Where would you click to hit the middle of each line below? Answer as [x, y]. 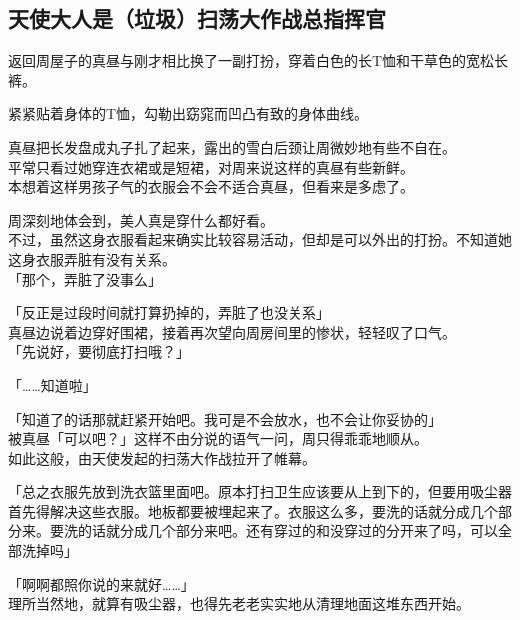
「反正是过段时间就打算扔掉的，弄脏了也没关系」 [169, 312]
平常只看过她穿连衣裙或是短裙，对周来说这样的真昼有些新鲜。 [211, 166]
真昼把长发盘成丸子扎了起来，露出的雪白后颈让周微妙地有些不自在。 [232, 146]
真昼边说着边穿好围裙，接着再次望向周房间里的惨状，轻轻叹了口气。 [232, 331]
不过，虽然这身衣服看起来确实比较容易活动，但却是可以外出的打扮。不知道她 [260, 239]
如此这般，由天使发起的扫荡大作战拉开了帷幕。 [162, 457]
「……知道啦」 [52, 384]
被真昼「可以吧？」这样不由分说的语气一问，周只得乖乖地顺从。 [218, 438]
